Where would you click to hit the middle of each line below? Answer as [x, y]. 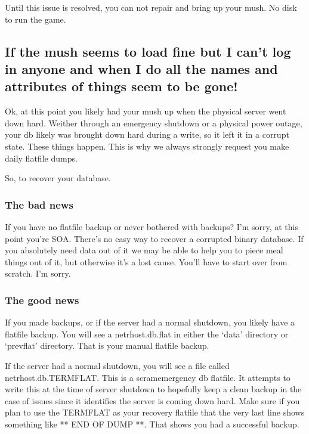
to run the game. [35, 19]
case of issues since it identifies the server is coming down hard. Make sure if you [152, 400]
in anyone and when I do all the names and [141, 68]
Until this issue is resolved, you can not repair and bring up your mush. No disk [151, 7]
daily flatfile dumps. [41, 158]
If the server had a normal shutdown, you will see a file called [117, 365]
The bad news [39, 204]
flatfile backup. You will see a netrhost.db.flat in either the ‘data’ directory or [147, 334]
